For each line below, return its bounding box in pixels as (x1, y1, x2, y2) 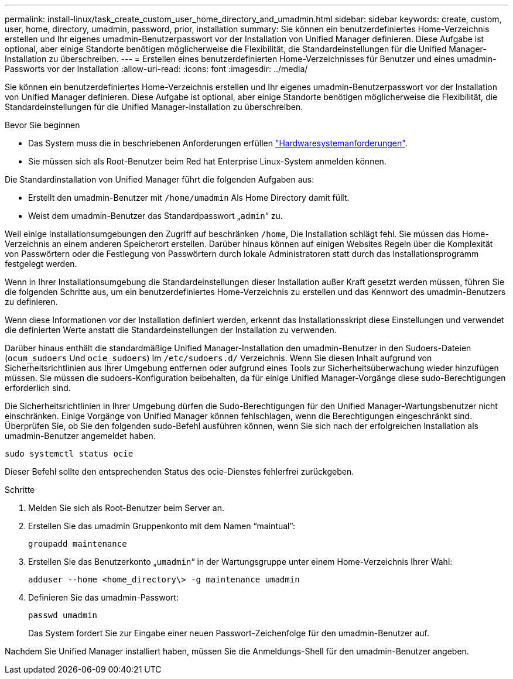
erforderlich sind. (5, 383, 71, 393)
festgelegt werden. (5, 259, 77, 269)
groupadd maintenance (28, 539, 127, 548)
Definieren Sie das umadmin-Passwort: (28, 592, 179, 602)
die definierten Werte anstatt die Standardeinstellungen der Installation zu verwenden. (5, 325, 337, 335)
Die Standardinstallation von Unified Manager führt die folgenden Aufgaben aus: (5, 174, 314, 184)
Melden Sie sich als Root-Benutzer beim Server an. (28, 503, 224, 513)
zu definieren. (5, 297, 58, 307)
